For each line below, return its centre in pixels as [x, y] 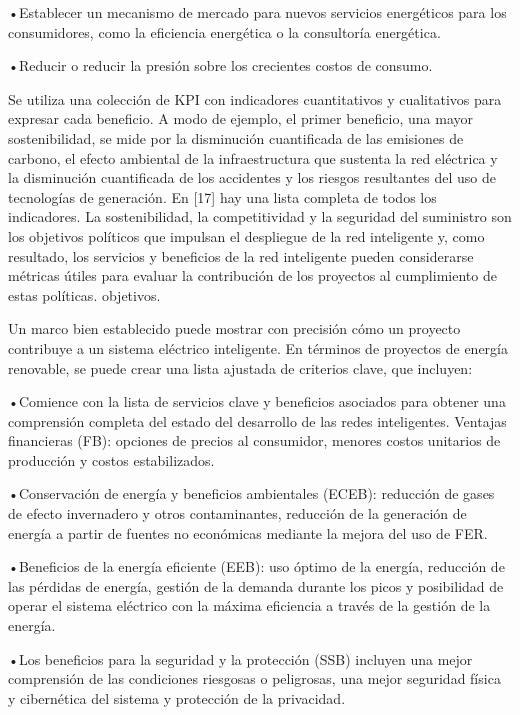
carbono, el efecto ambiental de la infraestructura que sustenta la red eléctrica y [253, 157]
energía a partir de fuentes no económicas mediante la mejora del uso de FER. [248, 532]
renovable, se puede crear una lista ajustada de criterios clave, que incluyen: [240, 367]
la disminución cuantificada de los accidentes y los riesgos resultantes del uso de [252, 177]
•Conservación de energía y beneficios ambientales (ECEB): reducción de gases [251, 493]
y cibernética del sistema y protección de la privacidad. [177, 697]
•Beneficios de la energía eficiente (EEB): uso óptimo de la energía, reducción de [256, 566]
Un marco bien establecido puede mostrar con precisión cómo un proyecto [234, 328]
